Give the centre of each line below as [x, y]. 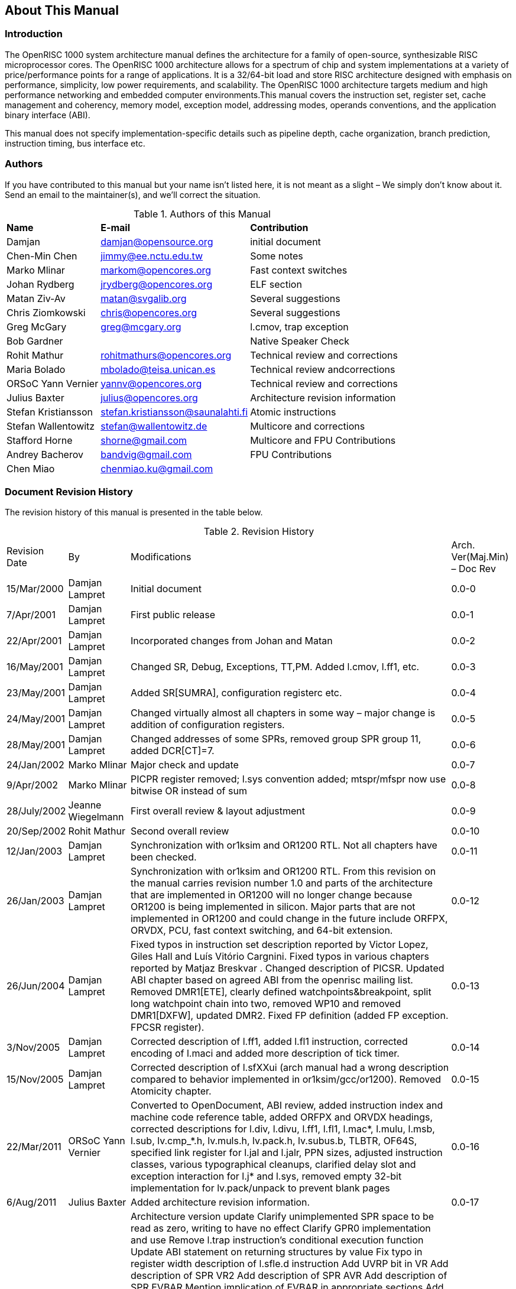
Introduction [34, 34]
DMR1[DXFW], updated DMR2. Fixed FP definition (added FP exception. [289, 1016]
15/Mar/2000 [35, 589]
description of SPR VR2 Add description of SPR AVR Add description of [289, 1276]
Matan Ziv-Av [36, 298]
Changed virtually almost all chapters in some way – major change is [283, 713]
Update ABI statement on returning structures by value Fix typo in [276, 1252]
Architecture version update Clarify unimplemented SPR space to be [282, 1217]
